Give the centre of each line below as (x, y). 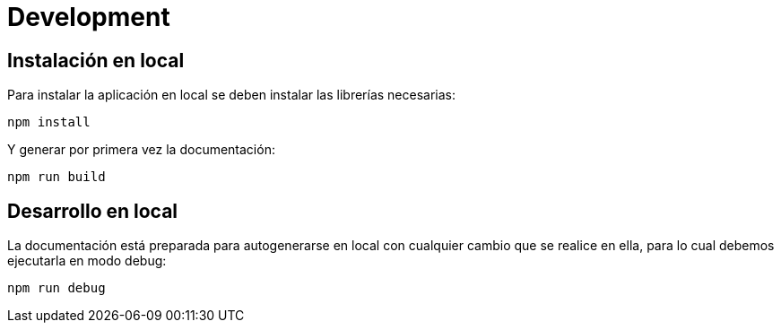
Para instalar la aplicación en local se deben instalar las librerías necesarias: (232, 95)
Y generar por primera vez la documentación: (141, 150)
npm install (49, 122)
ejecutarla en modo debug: (87, 261)
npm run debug (56, 288)
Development (89, 17)
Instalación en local (96, 60)
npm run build (56, 177)
